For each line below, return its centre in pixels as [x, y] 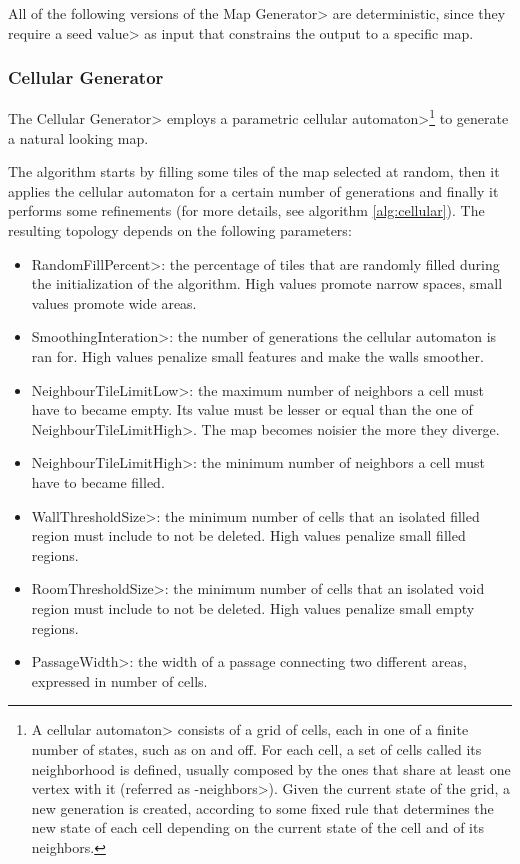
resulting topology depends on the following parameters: [180, 230]
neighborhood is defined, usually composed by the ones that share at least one [271, 768]
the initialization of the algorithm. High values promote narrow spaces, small [267, 283]
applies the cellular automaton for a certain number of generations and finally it [253, 190]
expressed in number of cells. [119, 680]
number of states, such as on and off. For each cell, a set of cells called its [256, 748]
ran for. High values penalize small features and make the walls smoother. [257, 356]
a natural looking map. [78, 137]
